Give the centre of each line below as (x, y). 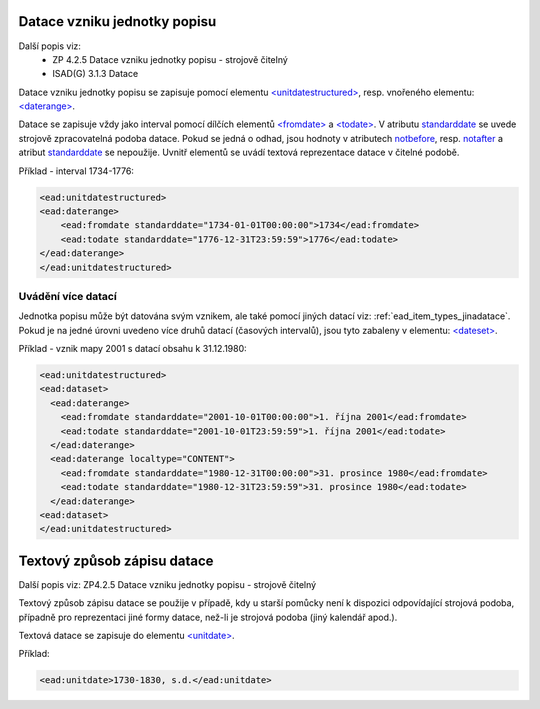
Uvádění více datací (67, 296)
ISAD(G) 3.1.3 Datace (95, 74)
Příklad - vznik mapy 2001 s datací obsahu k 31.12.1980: (132, 349)
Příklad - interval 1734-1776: (76, 171)
